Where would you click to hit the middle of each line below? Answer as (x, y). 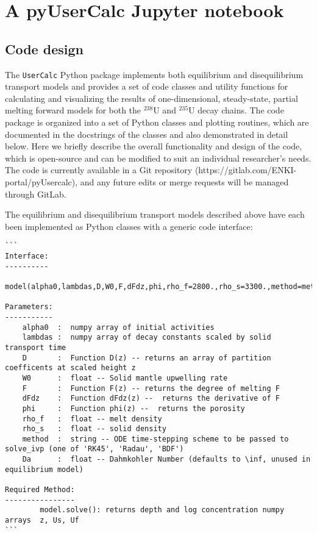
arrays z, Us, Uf (42, 520)
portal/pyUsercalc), (41, 181)
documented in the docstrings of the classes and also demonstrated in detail (147, 134)
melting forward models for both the (73, 110)
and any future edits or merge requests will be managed (184, 181)
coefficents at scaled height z (70, 368)
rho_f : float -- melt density (92, 419)
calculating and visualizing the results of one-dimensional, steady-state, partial (151, 98)
